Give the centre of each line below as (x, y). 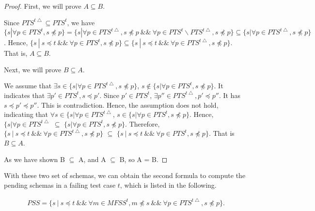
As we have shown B (34, 159)
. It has (229, 95)
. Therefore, (142, 123)
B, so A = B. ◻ (143, 159)
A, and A (92, 159)
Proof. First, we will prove (43, 6)
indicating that (26, 114)
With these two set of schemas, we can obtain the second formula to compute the (125, 175)
